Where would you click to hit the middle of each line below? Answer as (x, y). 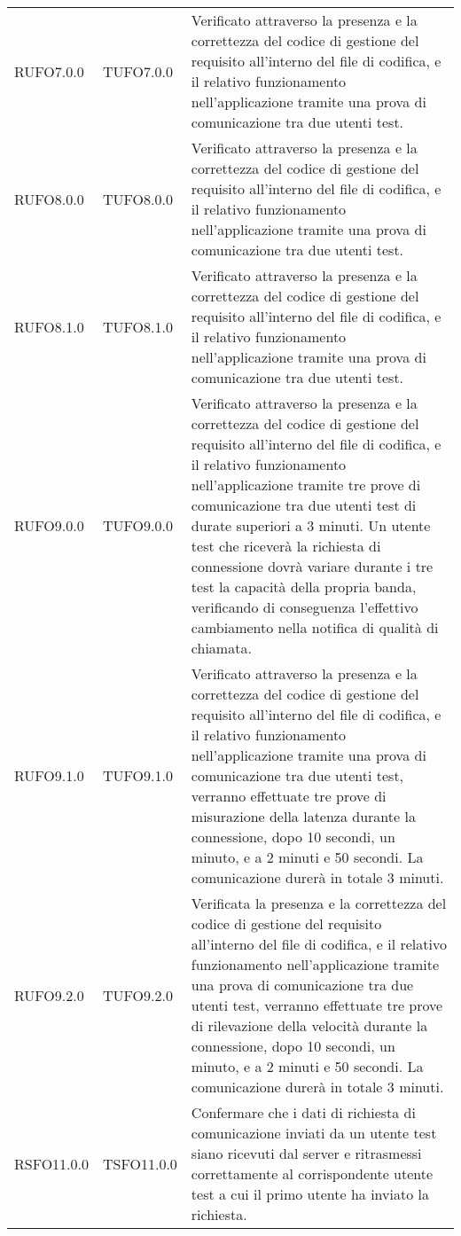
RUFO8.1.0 (49, 326)
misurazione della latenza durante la (303, 816)
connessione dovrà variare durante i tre (312, 566)
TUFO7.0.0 (138, 71)
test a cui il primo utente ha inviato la (310, 1194)
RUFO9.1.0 (49, 775)
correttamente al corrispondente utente (312, 1173)
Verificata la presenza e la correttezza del (319, 903)
